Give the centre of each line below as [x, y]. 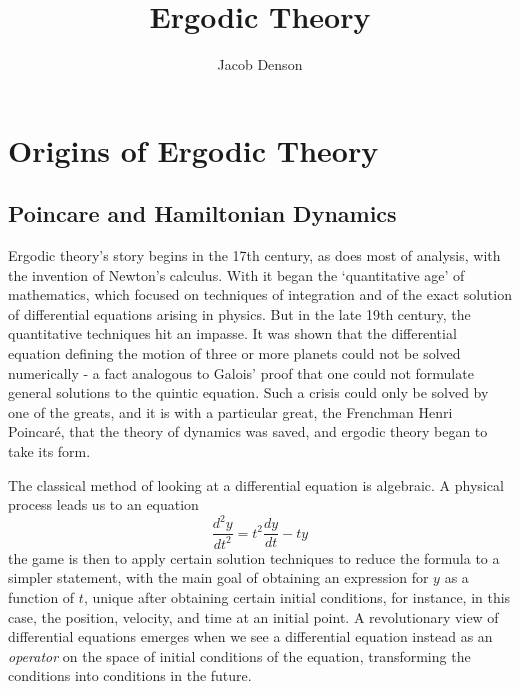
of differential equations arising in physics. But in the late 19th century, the [239, 313]
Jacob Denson [260, 64]
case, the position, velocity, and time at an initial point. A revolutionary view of [253, 616]
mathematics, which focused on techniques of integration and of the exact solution [260, 294]
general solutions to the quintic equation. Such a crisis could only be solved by [248, 392]
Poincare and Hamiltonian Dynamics [202, 213]
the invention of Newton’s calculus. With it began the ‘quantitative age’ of [236, 274]
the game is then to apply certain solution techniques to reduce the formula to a [254, 557]
